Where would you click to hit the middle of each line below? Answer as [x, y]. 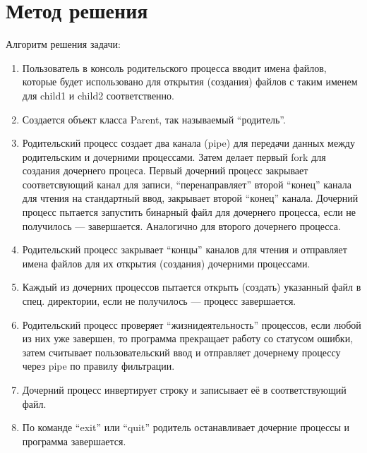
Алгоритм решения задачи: [63, 44]
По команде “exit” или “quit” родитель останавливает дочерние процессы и [186, 427]
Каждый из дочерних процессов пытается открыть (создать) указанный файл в [192, 287]
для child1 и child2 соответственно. [98, 95]
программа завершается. [74, 441]
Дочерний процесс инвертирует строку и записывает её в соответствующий [184, 389]
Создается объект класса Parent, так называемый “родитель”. [154, 119]
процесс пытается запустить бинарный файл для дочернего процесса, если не [189, 212]
